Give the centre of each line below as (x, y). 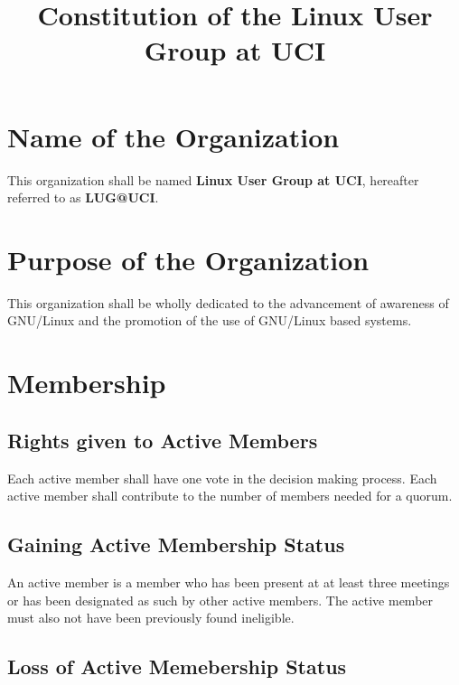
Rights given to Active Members (163, 440)
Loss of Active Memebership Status (177, 666)
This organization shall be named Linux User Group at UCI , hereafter (213, 179)
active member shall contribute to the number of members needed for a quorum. (230, 496)
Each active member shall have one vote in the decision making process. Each (222, 478)
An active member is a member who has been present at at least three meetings (229, 582)
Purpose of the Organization (188, 259)
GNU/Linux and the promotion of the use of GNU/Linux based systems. (210, 320)
